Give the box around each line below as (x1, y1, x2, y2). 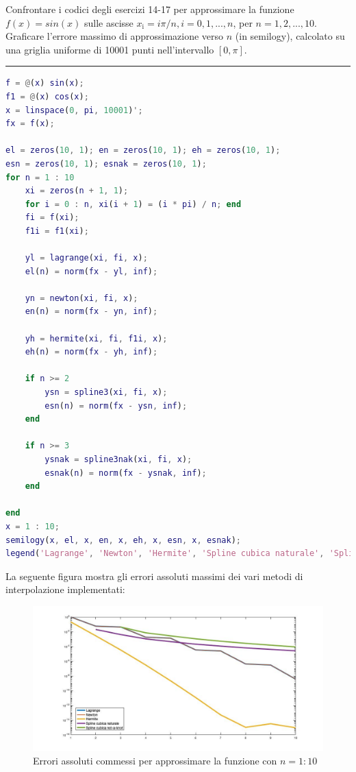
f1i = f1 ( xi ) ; (25, 226, 89, 236)
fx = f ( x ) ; (5, 119, 55, 129)
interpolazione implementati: (5, 582, 125, 596)
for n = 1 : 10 (5, 172, 75, 182)
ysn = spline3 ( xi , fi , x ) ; (44, 387, 168, 398)
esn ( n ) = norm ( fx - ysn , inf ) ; (44, 400, 188, 411)
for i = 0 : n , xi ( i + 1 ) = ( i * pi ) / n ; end (25, 199, 242, 209)
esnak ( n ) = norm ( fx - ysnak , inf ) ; (44, 468, 207, 478)
